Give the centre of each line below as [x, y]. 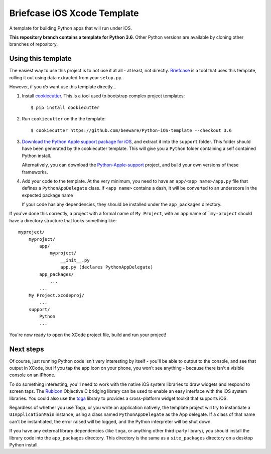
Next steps [27, 349]
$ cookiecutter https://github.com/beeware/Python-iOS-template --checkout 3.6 [131, 130]
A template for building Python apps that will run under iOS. [71, 28]
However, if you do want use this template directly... [63, 87]
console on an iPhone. [32, 375]
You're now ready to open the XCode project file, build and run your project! [88, 335]
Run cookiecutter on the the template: [64, 119]
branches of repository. [33, 44]
